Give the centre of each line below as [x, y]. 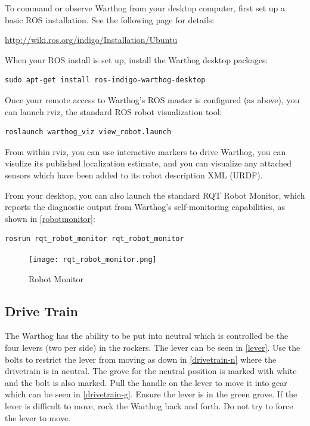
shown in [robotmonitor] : [50, 218]
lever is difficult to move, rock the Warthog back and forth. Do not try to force [149, 405]
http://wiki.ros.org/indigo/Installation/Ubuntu [91, 40]
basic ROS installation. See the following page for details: [110, 19]
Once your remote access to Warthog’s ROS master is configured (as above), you [152, 99]
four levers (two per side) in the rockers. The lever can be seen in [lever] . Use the [153, 347]
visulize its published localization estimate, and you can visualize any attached [148, 163]
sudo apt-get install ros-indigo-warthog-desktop [105, 80]
